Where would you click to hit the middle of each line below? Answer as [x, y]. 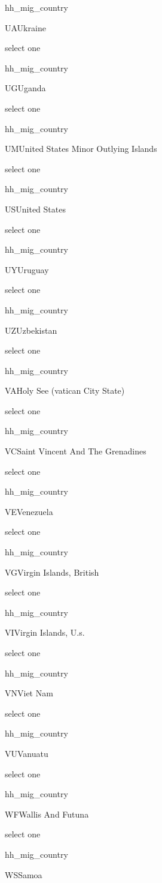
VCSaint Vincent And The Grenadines [76, 451]
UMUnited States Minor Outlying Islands [81, 149]
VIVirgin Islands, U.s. [45, 632]
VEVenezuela [29, 511]
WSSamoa [24, 874]
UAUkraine [25, 27]
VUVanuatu [27, 753]
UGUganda [25, 88]
